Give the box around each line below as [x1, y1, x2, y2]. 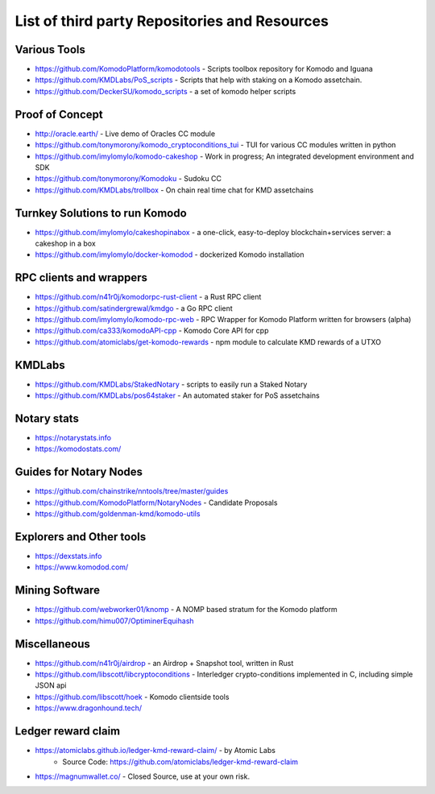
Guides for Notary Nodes [14, 465, 143, 479]
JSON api [35, 680, 67, 690]
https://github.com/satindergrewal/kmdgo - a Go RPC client [35, 303, 233, 313]
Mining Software [14, 584, 101, 598]
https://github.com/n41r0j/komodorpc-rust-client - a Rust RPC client [35, 292, 262, 302]
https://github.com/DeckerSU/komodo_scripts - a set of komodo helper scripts [35, 86, 296, 96]
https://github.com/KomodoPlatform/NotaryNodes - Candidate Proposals [35, 498, 278, 507]
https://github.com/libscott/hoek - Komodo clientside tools [35, 692, 230, 701]
